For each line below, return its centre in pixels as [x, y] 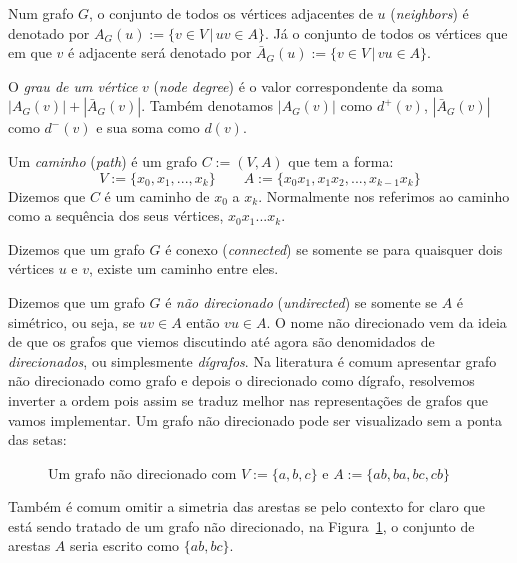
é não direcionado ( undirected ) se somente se [301, 301]
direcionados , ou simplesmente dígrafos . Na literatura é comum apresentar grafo [252, 360]
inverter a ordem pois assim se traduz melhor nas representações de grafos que [248, 399]
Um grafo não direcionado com [142, 472]
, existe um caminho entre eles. [184, 268]
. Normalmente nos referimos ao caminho [384, 195]
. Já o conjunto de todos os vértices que [386, 32]
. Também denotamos [207, 105]
